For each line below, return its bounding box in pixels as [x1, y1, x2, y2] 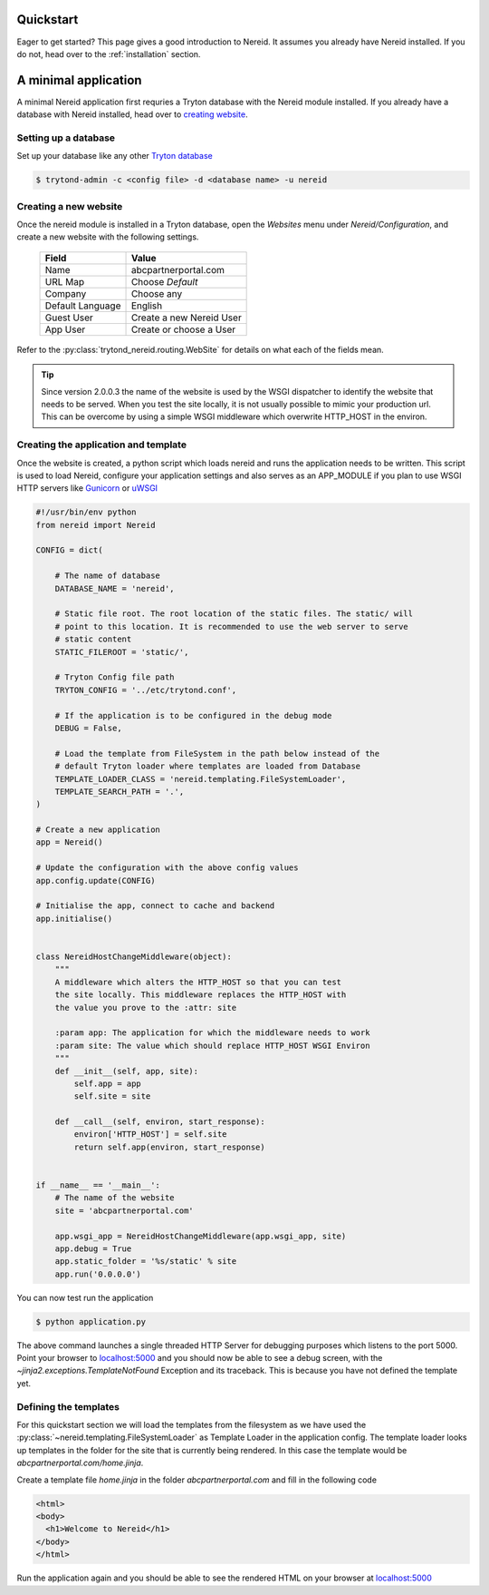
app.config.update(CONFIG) [35, 876, 156, 886]
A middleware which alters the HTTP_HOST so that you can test [54, 976, 342, 987]
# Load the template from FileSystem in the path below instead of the [54, 749, 380, 758]
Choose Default [130, 275, 198, 288]
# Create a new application [35, 825, 160, 835]
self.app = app [73, 1078, 142, 1089]
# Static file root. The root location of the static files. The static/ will [54, 609, 414, 619]
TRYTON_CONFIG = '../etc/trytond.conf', [54, 685, 237, 695]
